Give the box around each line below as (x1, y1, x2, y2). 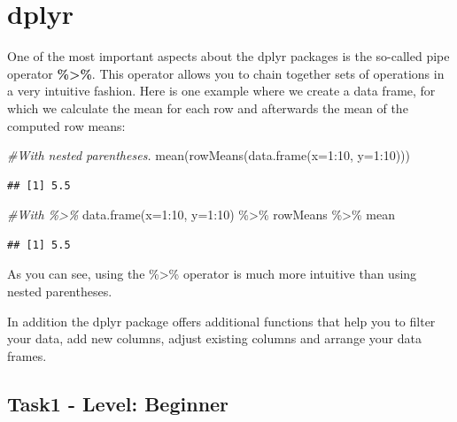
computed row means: (7, 116, 126, 134)
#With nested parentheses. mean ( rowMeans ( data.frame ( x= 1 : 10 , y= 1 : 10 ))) (7, 146, 411, 165)
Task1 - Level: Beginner (7, 389, 229, 417)
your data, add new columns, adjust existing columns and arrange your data (7, 329, 422, 348)
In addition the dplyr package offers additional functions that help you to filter (7, 311, 436, 330)
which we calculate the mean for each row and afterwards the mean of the (7, 98, 408, 117)
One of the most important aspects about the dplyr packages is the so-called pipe (7, 47, 450, 65)
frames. (7, 346, 47, 364)
